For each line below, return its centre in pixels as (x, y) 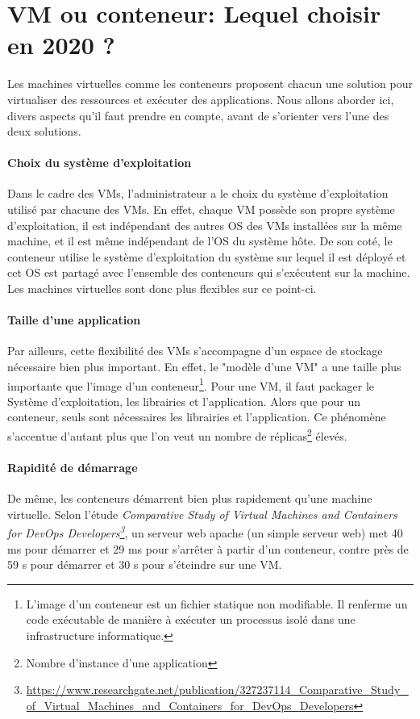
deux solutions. (44, 131)
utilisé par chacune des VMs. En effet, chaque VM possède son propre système (201, 209)
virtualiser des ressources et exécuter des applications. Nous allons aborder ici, (201, 99)
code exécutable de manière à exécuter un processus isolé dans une (191, 619)
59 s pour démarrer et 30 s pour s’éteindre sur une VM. (145, 564)
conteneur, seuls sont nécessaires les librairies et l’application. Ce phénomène (197, 417)
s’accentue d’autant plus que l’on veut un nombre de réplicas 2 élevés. (177, 435)
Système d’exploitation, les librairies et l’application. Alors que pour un (184, 401)
